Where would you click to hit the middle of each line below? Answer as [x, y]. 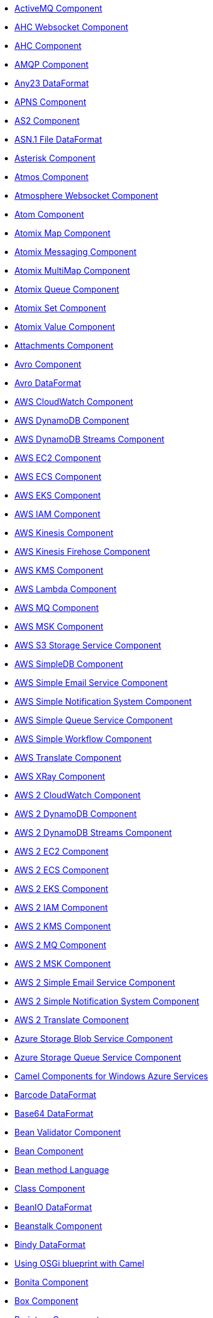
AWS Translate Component [68, 758]
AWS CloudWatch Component [74, 402]
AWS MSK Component [59, 626]
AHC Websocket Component [72, 27]
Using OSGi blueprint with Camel [79, 1263]
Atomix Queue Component [67, 289]
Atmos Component [52, 177]
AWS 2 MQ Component [60, 945]
